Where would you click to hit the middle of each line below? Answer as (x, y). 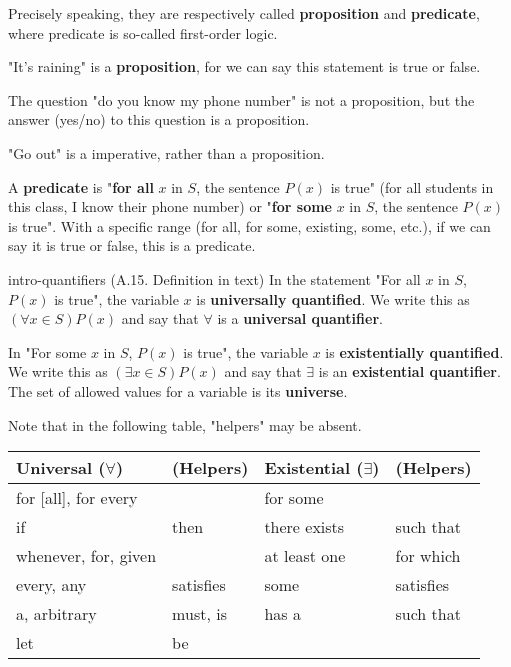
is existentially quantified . (414, 351)
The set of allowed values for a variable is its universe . (178, 390)
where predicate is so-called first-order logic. (143, 32)
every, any (51, 585)
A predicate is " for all (81, 186)
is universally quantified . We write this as (333, 298)
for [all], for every (77, 498)
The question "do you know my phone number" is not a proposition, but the (241, 99)
